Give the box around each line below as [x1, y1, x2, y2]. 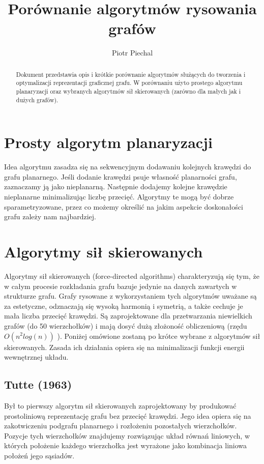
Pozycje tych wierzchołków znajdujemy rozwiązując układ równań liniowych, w [4, 430, 250, 441]
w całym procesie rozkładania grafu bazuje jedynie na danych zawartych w [4, 280, 237, 291]
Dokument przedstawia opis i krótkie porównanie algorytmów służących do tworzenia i [16, 70, 246, 78]
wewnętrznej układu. [4, 352, 69, 362]
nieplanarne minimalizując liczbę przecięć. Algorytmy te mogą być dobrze [4, 191, 234, 202]
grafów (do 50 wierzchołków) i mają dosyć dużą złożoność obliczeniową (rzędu [4, 320, 247, 331]
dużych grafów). [16, 95, 58, 104]
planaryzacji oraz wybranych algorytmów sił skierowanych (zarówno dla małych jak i [16, 87, 241, 96]
